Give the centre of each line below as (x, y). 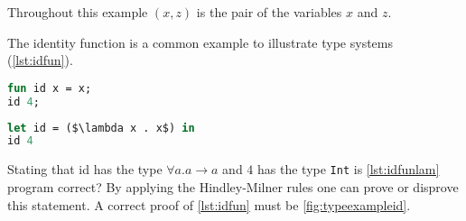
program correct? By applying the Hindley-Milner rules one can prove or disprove (233, 186)
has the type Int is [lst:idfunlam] (349, 169)
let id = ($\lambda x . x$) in (101, 128)
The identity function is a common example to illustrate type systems (200, 42)
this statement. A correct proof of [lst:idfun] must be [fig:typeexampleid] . (209, 204)
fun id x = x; (50, 88)
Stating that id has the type (85, 169)
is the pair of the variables (269, 12)
